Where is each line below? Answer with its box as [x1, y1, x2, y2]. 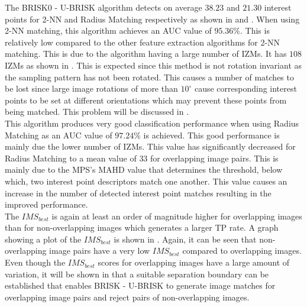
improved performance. [5, 198, 88, 211]
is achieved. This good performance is [143, 128, 280, 141]
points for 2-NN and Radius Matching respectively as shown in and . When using [5, 12, 300, 25]
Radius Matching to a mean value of [5, 151, 137, 164]
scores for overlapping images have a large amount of [98, 256, 290, 269]
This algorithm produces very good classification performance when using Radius [5, 117, 299, 129]
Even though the [5, 256, 66, 269]
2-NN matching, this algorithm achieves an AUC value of [5, 24, 212, 37]
